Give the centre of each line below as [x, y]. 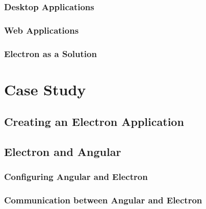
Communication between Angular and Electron [103, 200]
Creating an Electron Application [94, 122]
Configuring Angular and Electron [76, 177]
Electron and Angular [63, 152]
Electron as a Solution [50, 53]
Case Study [45, 89]
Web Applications [42, 30]
